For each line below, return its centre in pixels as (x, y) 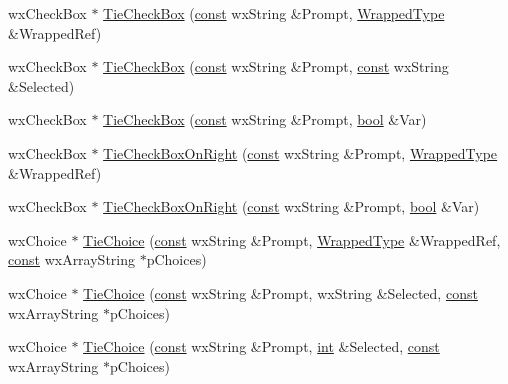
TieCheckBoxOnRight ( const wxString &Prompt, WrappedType (300, 152)
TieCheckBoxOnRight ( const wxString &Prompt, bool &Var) (291, 206)
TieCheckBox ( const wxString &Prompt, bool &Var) (265, 119)
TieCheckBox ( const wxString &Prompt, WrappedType (274, 13)
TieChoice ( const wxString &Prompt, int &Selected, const (261, 346)
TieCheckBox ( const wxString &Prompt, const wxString (276, 66)
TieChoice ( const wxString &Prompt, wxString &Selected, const (280, 292)
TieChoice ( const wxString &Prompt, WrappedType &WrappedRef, (292, 239)
